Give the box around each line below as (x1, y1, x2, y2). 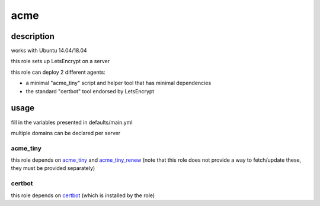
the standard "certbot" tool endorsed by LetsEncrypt (25, 87, 155, 94)
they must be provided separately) (11, 165, 95, 172)
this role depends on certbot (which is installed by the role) (11, 192, 155, 199)
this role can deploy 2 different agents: (11, 68, 106, 76)
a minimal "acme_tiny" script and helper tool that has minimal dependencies (25, 80, 212, 87)
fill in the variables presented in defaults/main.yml (11, 119, 133, 126)
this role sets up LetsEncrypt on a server (11, 58, 110, 65)
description (11, 31, 55, 41)
